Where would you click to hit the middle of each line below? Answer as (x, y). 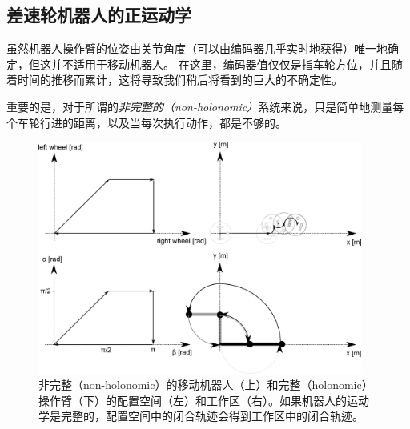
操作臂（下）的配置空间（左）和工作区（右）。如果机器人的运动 (204, 400)
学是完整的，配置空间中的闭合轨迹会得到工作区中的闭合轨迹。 (201, 416)
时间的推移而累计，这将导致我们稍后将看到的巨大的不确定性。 (180, 80)
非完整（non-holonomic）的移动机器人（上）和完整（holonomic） (206, 385)
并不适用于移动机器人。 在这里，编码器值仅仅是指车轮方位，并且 (221, 64)
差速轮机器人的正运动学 (99, 15)
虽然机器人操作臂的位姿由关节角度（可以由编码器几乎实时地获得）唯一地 (197, 48)
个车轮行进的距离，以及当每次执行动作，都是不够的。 (147, 122)
